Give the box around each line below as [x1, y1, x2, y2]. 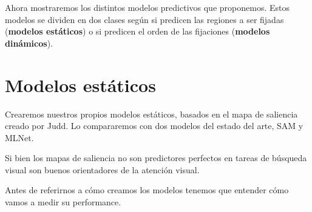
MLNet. [5, 131, 34, 144]
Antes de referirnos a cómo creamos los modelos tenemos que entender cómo [5, 184, 289, 196]
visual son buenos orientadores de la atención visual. [5, 163, 200, 176]
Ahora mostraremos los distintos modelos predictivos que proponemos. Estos [5, 1, 290, 13]
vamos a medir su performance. [5, 196, 121, 208]
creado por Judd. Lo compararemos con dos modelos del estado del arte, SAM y [5, 119, 304, 132]
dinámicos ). [5, 36, 53, 49]
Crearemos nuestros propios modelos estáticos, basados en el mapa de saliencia [5, 107, 298, 120]
